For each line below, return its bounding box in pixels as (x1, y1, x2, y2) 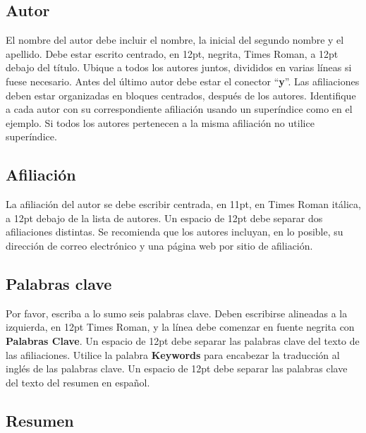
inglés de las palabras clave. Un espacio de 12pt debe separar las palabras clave (6, 361, 348, 376)
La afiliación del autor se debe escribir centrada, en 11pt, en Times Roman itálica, (6, 197, 361, 212)
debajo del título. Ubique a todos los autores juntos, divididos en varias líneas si (6, 60, 352, 75)
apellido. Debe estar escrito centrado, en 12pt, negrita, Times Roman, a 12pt (6, 46, 338, 61)
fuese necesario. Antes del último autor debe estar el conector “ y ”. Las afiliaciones (6, 73, 360, 88)
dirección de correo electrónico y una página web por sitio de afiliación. (6, 238, 313, 252)
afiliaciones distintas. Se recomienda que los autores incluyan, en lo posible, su (6, 224, 343, 239)
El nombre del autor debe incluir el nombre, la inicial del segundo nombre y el (6, 32, 344, 47)
